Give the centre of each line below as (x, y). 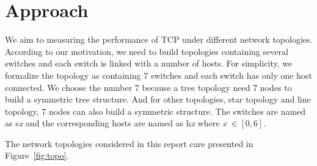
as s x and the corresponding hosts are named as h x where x (116, 123)
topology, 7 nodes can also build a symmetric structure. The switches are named (155, 111)
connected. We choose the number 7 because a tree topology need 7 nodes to (148, 87)
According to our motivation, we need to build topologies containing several (147, 51)
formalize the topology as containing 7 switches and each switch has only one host (158, 75)
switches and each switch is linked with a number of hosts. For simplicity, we (149, 63)
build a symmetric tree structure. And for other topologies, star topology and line (158, 99)
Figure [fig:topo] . (37, 155)
